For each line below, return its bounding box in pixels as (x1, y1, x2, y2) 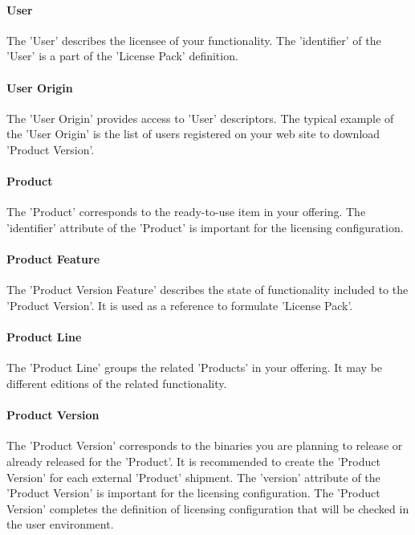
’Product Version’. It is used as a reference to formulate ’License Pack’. (6, 296, 353, 313)
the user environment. (6, 516, 114, 533)
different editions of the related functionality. (6, 374, 227, 391)
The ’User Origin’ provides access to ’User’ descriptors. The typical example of (6, 109, 394, 126)
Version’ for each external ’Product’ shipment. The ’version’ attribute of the (6, 468, 380, 485)
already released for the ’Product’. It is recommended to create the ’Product (6, 452, 380, 469)
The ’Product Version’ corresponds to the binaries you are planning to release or (6, 437, 403, 454)
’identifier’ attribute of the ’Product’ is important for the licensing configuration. (6, 218, 404, 235)
